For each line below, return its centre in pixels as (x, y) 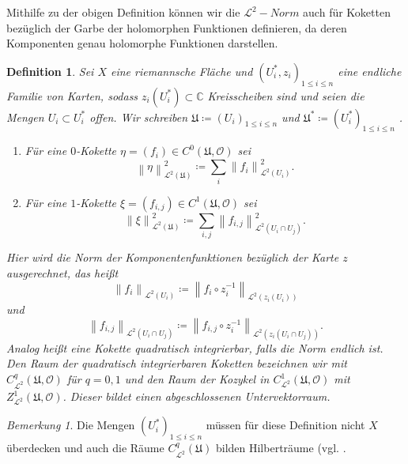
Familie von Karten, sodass (72, 95)
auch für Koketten (347, 12)
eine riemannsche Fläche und (182, 71)
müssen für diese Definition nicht (285, 425)
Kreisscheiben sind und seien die (286, 95)
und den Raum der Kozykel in (197, 379)
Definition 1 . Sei (50, 71)
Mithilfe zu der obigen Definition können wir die (123, 12)
